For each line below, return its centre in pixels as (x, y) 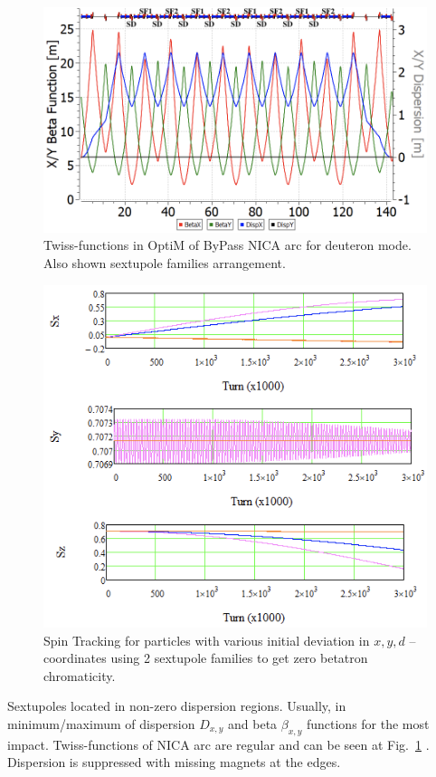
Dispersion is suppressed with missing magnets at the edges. (174, 762)
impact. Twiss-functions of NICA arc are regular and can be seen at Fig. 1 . (218, 744)
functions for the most (368, 723)
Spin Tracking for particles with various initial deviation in (207, 640)
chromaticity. (80, 675)
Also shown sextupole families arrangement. (165, 263)
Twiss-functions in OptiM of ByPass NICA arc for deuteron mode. (227, 245)
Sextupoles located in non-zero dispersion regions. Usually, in (177, 706)
